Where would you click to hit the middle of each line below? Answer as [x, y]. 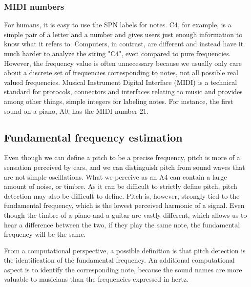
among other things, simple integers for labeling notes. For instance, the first [119, 101]
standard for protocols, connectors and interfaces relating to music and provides [123, 92]
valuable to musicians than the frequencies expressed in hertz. [96, 279]
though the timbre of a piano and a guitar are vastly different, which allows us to [125, 215]
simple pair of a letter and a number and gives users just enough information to [123, 34]
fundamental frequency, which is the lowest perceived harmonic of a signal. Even [124, 205]
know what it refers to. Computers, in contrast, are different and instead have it [124, 44]
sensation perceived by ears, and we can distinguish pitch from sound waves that [125, 167]
